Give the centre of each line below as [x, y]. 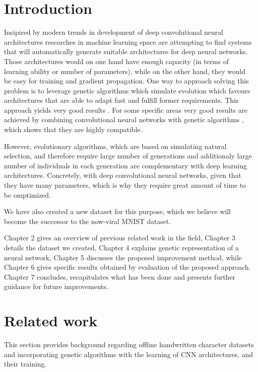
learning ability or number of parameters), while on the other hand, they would [125, 71]
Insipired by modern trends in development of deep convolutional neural [114, 32]
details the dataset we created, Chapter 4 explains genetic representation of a [122, 247]
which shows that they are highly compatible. [73, 129]
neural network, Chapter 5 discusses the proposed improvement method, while [123, 257]
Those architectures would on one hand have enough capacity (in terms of [116, 61]
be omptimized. [28, 194]
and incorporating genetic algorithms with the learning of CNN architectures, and [129, 354]
